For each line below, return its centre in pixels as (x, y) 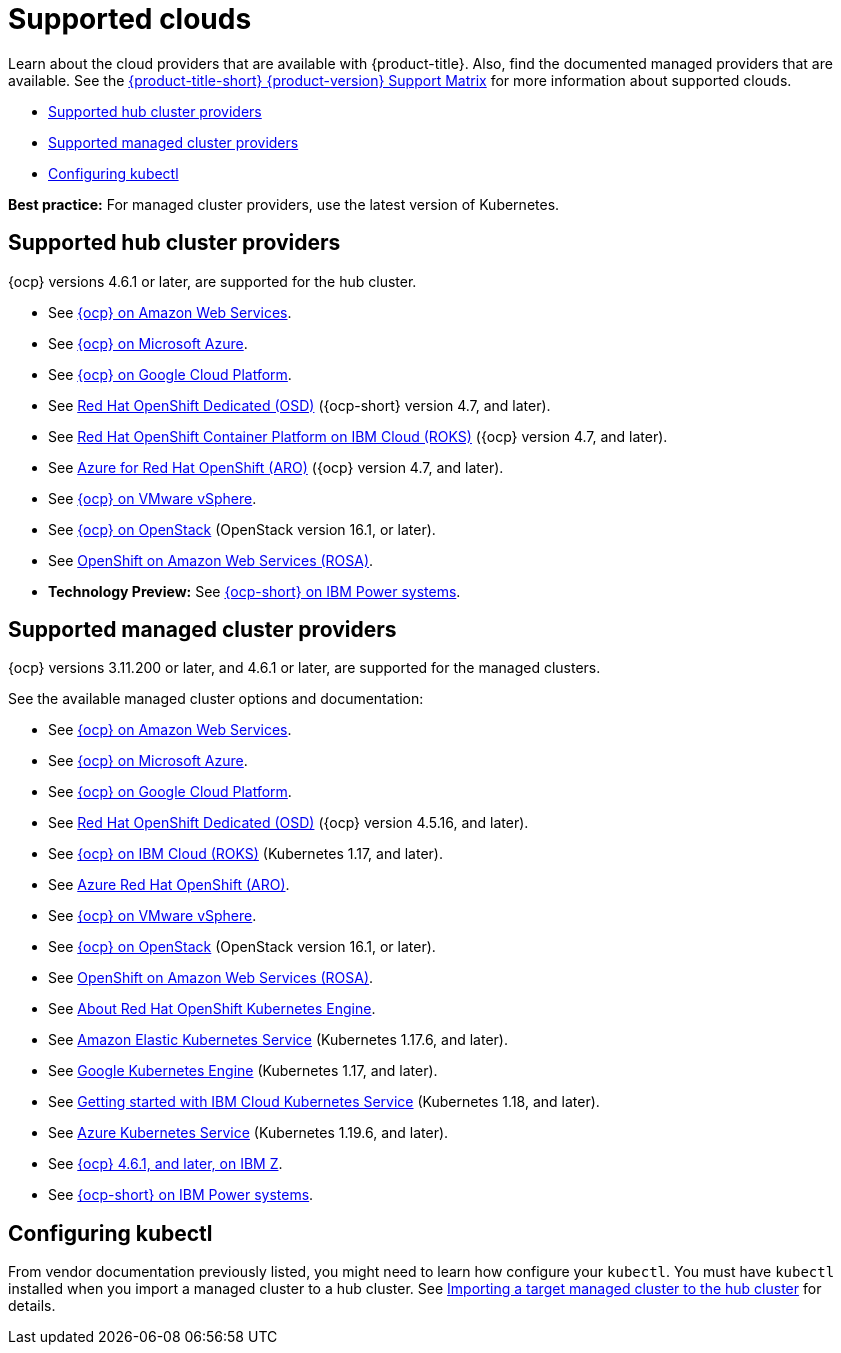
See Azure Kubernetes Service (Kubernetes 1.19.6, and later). (248, 1133)
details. (32, 1306)
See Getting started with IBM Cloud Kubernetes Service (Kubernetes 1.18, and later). (324, 1102)
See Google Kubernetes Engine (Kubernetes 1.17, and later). (243, 1071)
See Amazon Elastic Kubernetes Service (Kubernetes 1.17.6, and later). (278, 1040)
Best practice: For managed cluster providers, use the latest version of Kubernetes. (284, 204)
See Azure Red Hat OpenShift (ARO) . (169, 885)
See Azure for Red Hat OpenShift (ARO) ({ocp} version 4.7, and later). (276, 467)
